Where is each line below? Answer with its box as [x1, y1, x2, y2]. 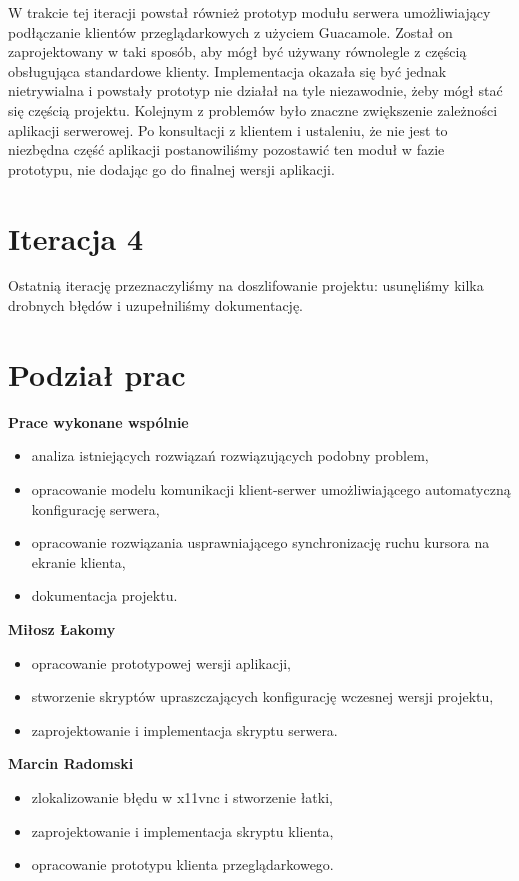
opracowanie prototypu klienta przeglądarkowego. [31, 854, 334, 875]
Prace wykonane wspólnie [8, 411, 189, 432]
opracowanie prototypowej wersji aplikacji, [31, 652, 292, 673]
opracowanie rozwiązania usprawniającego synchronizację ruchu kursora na [31, 532, 490, 553]
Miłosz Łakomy [8, 618, 116, 639]
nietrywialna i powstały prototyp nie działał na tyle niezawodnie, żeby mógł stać [8, 80, 503, 101]
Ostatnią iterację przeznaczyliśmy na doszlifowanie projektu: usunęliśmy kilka [8, 275, 484, 296]
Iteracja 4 [8, 217, 144, 258]
